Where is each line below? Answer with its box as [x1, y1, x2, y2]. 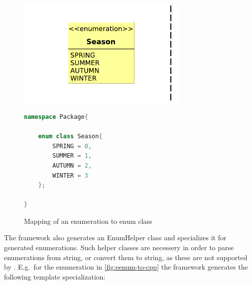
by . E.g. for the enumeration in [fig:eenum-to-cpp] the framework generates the [4, 262, 248, 272]
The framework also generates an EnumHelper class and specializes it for [4, 232, 227, 243]
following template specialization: [4, 271, 106, 282]
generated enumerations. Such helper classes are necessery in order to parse [4, 242, 234, 253]
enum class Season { [38, 133, 103, 140]
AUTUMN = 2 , [52, 162, 92, 169]
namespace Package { [24, 113, 88, 120]
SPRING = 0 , [52, 142, 92, 150]
